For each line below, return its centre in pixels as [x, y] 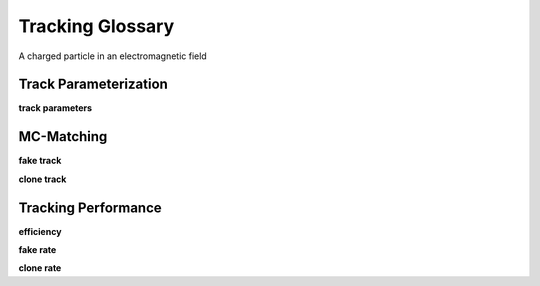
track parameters [55, 108]
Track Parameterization [93, 84]
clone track [42, 179]
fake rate [37, 250]
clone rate [40, 268]
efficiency [40, 231]
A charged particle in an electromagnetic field [112, 56]
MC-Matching [63, 136]
